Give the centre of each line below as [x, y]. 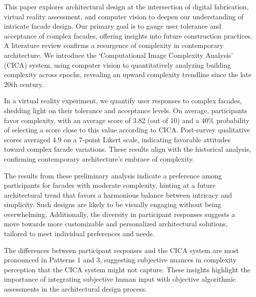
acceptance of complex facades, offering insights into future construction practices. [128, 35]
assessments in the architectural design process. [75, 289]
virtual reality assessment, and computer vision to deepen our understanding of [124, 16]
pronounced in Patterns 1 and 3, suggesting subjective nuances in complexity [120, 260]
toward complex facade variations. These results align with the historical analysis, [128, 149]
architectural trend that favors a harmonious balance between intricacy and [118, 194]
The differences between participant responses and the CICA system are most [122, 250]
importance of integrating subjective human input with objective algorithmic [120, 279]
